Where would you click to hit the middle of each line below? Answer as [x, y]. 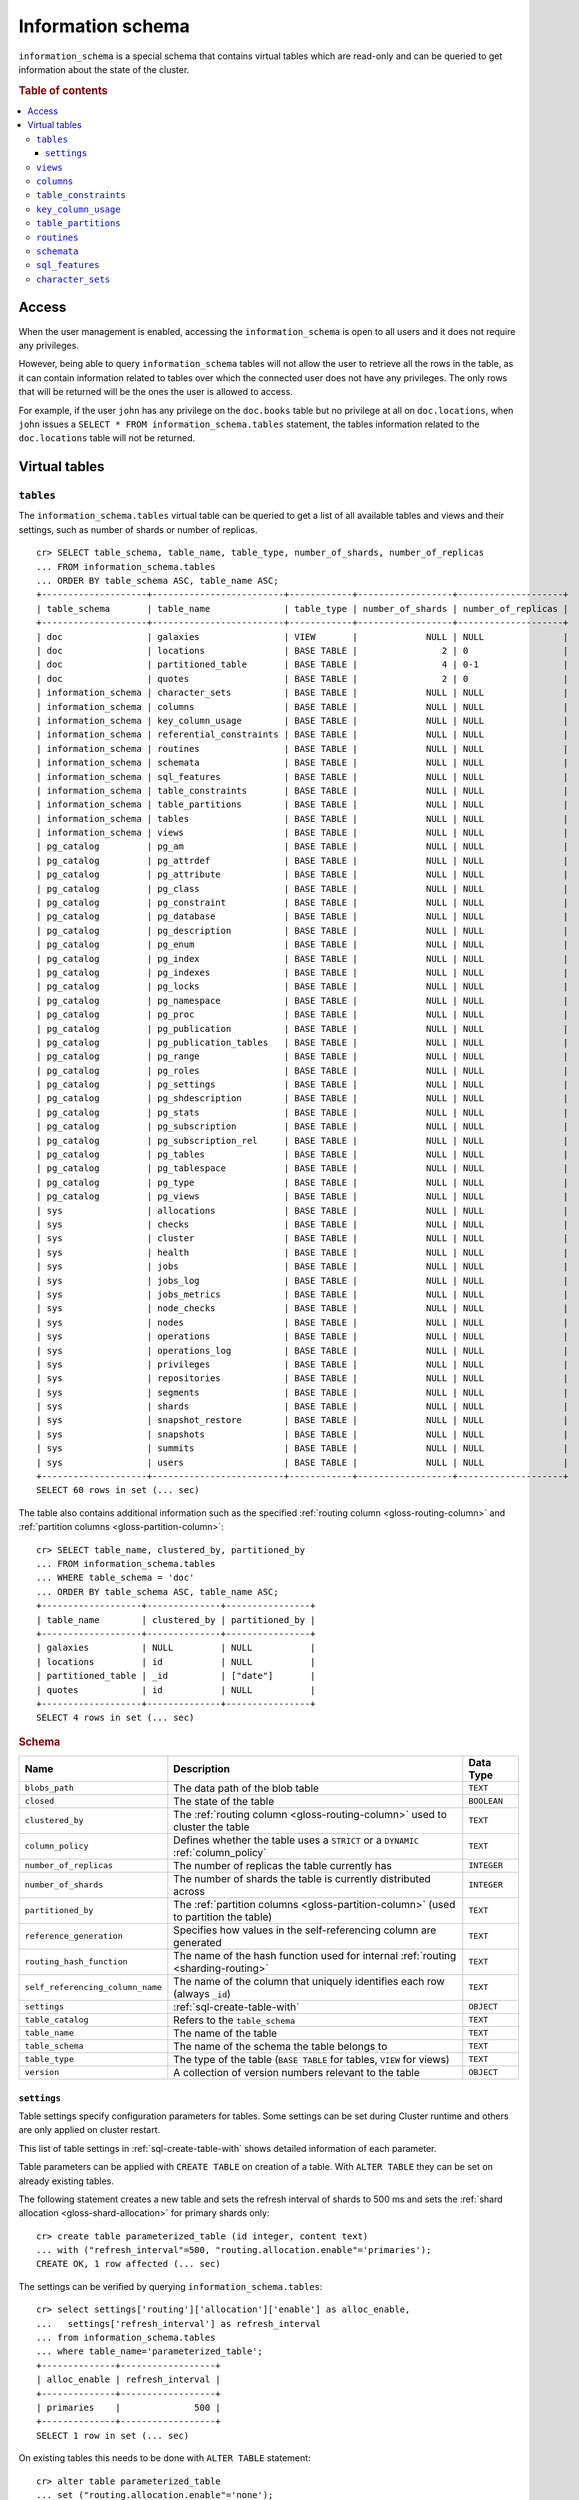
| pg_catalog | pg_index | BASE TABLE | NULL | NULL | [302, 958]
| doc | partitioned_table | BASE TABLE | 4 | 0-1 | [302, 664]
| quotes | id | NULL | [176, 1689]
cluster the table [211, 1827]
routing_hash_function [76, 1961]
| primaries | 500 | [129, 2407]
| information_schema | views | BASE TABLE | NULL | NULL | [302, 833]
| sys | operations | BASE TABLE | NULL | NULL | [302, 1336]
